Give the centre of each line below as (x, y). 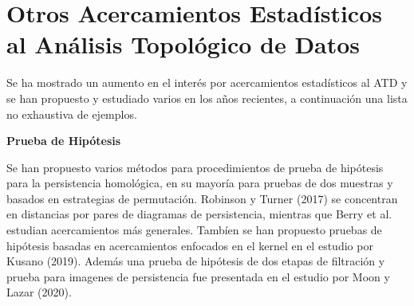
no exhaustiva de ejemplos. (72, 114)
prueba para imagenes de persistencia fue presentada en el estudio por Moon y (198, 276)
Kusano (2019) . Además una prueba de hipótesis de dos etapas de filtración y (196, 261)
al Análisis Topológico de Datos (183, 44)
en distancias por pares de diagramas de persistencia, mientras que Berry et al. (199, 214)
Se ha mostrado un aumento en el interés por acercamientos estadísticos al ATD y (207, 82)
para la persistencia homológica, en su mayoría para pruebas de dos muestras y (200, 183)
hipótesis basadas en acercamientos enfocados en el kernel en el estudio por (190, 245)
